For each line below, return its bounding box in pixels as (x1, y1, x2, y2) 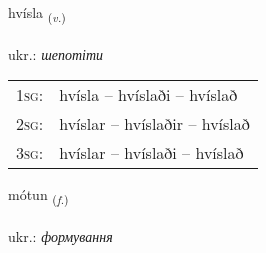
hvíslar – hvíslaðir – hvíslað (59, 112, 250, 136)
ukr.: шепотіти (8, 43, 104, 64)
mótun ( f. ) (8, 184, 69, 208)
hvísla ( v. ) (8, 2, 66, 25)
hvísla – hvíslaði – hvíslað (59, 83, 238, 107)
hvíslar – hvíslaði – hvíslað (59, 141, 244, 165)
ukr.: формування (8, 226, 113, 247)
